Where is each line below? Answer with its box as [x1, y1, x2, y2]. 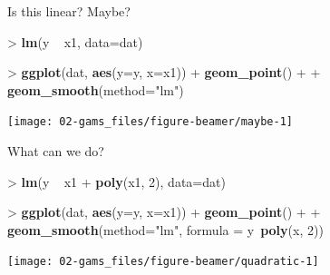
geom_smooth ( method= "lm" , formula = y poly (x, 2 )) [7, 220, 324, 239]
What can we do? [7, 142, 104, 161]
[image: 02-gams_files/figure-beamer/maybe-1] [7, 115, 293, 129]
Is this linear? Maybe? [7, 2, 131, 20]
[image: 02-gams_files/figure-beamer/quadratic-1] [7, 255, 319, 269]
